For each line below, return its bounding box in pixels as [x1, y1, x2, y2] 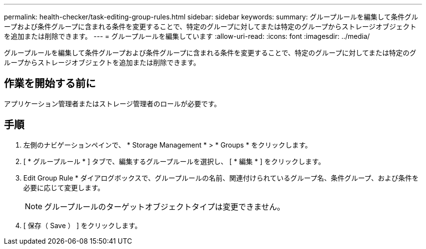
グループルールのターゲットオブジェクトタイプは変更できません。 [44, 201, 285, 212]
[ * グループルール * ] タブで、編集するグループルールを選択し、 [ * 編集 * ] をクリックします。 [23, 157, 325, 166]
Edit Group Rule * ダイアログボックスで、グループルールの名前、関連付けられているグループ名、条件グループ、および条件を [23, 173, 419, 182]
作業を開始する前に [4, 77, 96, 90]
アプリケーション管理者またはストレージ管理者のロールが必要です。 [4, 99, 221, 108]
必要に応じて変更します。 [23, 183, 105, 192]
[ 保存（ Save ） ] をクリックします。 [23, 221, 142, 230]
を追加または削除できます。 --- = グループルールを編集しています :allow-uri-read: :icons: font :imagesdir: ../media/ [4, 32, 370, 40]
